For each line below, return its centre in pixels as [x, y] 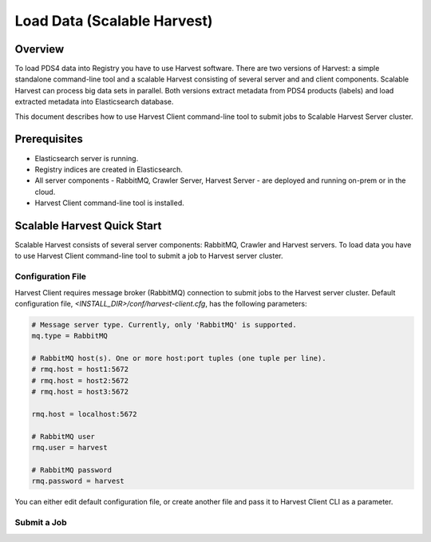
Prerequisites [49, 139]
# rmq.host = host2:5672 [80, 380]
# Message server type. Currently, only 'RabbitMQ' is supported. [164, 324]
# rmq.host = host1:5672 [80, 370]
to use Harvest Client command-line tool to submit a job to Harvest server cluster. [149, 256]
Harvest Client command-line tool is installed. [109, 203]
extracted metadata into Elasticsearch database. [94, 102]
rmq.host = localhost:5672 [84, 414]
